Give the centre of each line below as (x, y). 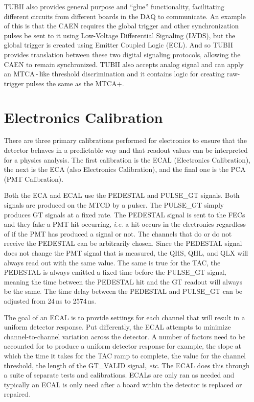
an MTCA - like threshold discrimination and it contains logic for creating (114, 74)
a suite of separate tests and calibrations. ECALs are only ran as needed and (119, 375)
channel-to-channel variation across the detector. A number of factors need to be (125, 336)
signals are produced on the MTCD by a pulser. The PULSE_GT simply (114, 205)
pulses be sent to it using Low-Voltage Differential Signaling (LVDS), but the (120, 35)
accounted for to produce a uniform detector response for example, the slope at (123, 346)
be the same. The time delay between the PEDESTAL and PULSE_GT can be (123, 291)
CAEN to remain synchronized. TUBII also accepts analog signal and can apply (124, 64)
